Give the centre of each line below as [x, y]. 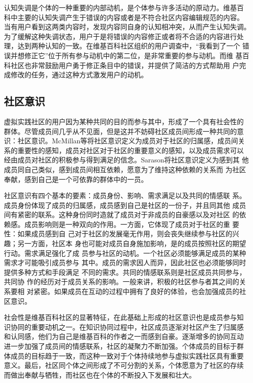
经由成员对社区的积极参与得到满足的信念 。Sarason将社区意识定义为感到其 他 [126, 160]
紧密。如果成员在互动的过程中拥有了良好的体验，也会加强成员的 [136, 291]
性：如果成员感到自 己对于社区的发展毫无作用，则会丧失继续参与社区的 [118, 234]
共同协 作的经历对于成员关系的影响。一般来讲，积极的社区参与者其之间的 [122, 282]
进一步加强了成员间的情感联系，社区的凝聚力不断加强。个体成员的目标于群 [124, 346]
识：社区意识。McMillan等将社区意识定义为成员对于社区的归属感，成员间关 [125, 141]
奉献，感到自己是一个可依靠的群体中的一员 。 [76, 179]
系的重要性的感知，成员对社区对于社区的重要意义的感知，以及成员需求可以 [124, 150]
